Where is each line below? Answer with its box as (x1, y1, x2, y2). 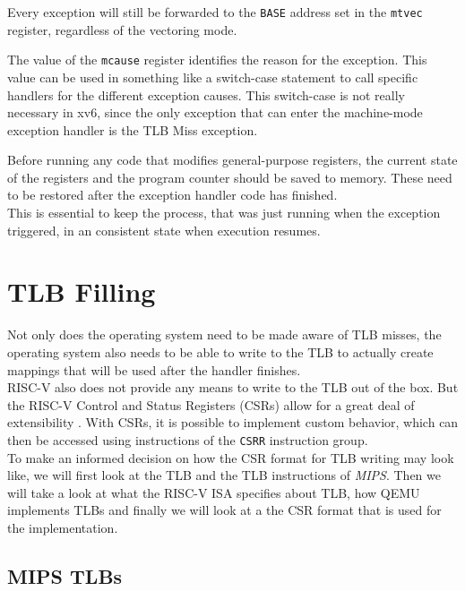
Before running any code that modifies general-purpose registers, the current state (7, 150, 458, 169)
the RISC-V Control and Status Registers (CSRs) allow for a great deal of (7, 395, 415, 414)
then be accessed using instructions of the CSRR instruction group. (7, 430, 368, 449)
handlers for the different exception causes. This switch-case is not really (7, 85, 405, 104)
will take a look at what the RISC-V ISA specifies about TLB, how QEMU (7, 483, 420, 501)
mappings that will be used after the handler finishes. (7, 360, 301, 379)
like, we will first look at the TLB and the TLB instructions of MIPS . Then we (7, 466, 441, 484)
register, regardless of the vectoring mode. (7, 20, 237, 39)
